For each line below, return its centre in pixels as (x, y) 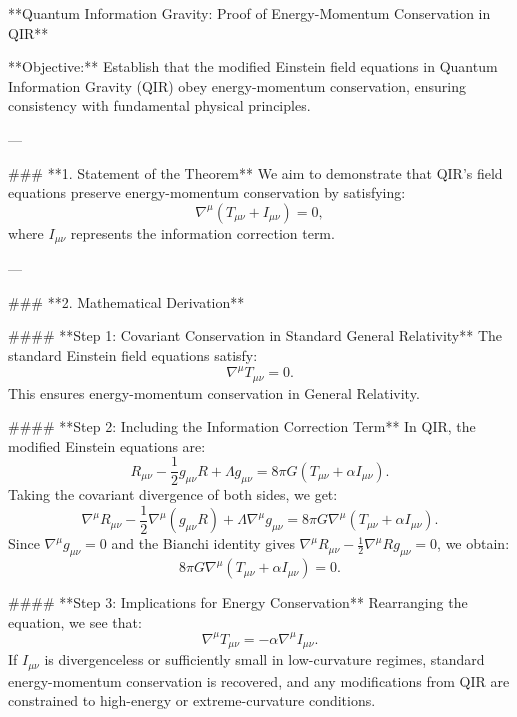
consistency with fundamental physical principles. (159, 105)
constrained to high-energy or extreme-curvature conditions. (192, 700)
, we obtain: (473, 543)
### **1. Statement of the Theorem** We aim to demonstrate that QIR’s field (255, 172)
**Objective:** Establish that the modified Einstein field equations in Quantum (253, 66)
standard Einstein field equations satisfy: (133, 354)
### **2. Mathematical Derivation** (126, 301)
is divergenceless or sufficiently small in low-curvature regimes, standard (264, 659)
